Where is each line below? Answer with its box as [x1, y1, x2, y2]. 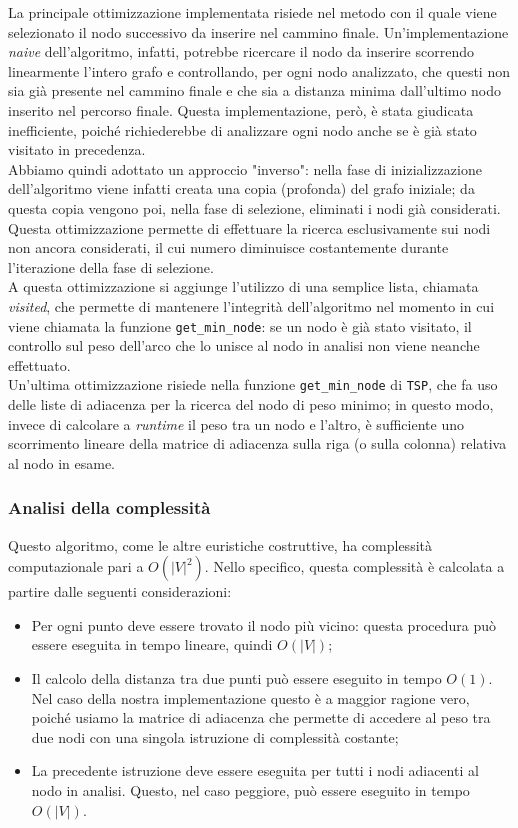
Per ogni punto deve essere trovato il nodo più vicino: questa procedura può [31, 614, 496, 635]
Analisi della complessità [8, 495, 211, 520]
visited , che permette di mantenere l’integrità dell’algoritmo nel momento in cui [8, 295, 495, 316]
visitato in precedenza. [8, 139, 146, 160]
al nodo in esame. [8, 452, 116, 473]
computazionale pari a [8, 556, 144, 577]
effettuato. [8, 354, 71, 375]
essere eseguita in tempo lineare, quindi [31, 634, 273, 655]
